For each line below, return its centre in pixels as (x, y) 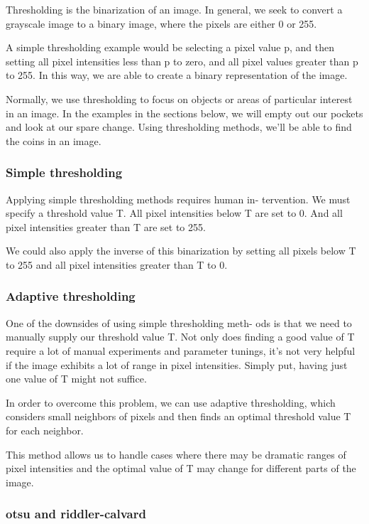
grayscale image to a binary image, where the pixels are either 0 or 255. (161, 23)
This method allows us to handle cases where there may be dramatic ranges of (176, 454)
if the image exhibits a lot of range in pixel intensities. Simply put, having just (177, 364)
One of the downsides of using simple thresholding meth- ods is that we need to (179, 322)
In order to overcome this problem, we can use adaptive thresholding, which (171, 402)
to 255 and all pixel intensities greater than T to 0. (117, 264)
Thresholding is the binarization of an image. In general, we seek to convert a (174, 9)
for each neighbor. (45, 430)
